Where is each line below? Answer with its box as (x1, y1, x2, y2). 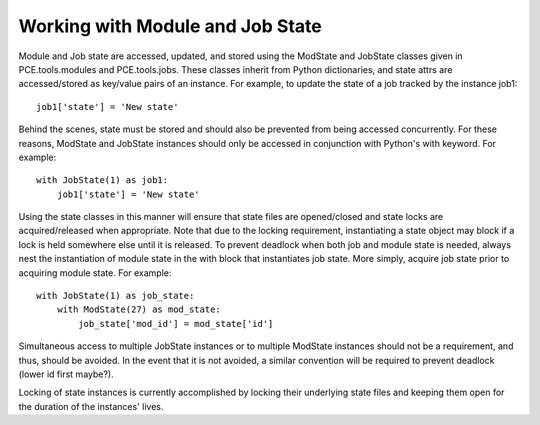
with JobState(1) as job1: (36, 175, 169, 186)
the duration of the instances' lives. (18, 400, 164, 412)
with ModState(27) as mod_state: (56, 304, 222, 315)
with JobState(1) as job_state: (36, 290, 195, 302)
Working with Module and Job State (18, 15, 322, 37)
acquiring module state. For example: (18, 266, 172, 279)
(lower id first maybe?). (18, 368, 114, 380)
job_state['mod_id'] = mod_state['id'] (78, 318, 274, 329)
